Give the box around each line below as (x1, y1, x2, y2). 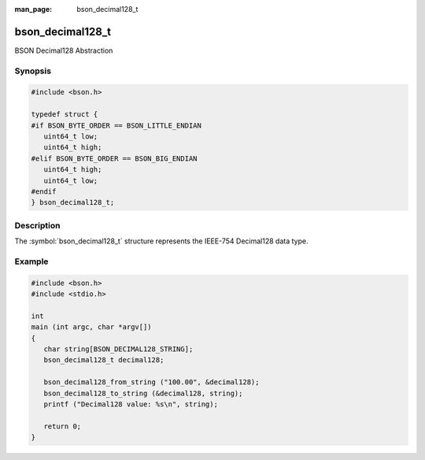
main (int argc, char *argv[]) (31, 323, 153, 332)
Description (14, 220, 61, 231)
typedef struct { (31, 110, 98, 119)
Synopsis (14, 65, 51, 76)
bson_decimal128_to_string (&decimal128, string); (43, 388, 243, 398)
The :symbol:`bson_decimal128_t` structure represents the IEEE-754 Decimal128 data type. (14, 236, 309, 246)
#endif (31, 187, 57, 196)
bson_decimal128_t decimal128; (43, 355, 164, 365)
